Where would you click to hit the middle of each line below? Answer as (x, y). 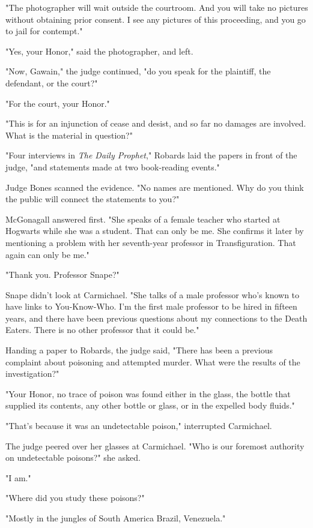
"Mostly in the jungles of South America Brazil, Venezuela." (116, 518)
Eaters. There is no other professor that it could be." (102, 330)
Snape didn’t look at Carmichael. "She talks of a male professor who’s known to (153, 294)
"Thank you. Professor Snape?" (62, 274)
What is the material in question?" (69, 135)
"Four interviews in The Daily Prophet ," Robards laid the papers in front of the (151, 155)
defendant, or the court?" (52, 82)
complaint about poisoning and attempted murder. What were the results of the (153, 361)
